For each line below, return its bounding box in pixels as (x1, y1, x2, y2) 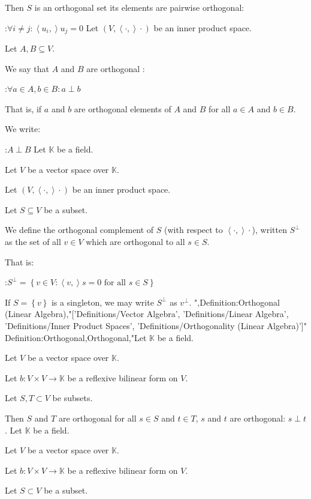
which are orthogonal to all (86, 235, 185, 247)
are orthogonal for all (58, 411, 137, 424)
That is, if (5, 102, 42, 115)
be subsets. (52, 392, 93, 404)
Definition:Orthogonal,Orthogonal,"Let (5, 331, 147, 343)
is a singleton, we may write (51, 295, 154, 308)
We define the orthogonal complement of (5, 223, 154, 236)
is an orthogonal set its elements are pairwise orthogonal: (34, 1, 244, 13)
